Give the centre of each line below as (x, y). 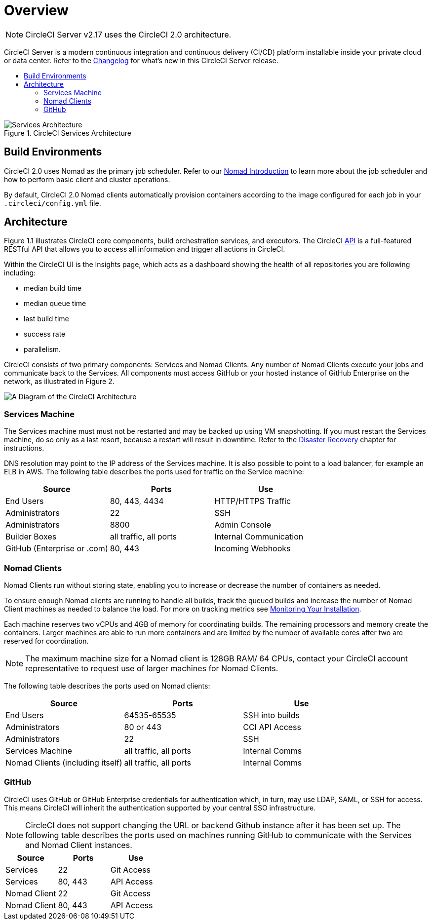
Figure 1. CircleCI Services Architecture (68, 133)
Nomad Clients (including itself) (64, 762)
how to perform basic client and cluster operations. (87, 179)
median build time (53, 288)
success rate (45, 334)
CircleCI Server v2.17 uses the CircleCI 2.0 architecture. (128, 34)
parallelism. (42, 349)
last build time (46, 319)
